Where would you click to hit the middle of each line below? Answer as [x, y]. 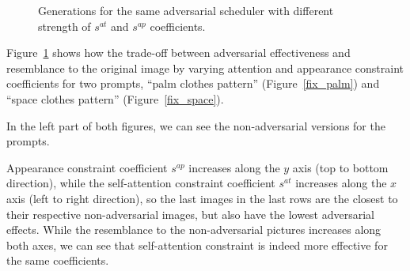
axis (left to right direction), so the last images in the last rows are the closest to [202, 198]
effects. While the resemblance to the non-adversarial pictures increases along [194, 230]
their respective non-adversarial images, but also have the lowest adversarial [190, 214]
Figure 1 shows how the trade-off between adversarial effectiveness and [178, 53]
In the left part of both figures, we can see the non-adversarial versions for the [196, 125]
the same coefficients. [58, 260]
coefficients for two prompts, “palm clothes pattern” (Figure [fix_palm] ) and [193, 83]
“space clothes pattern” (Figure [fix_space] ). [115, 98]
